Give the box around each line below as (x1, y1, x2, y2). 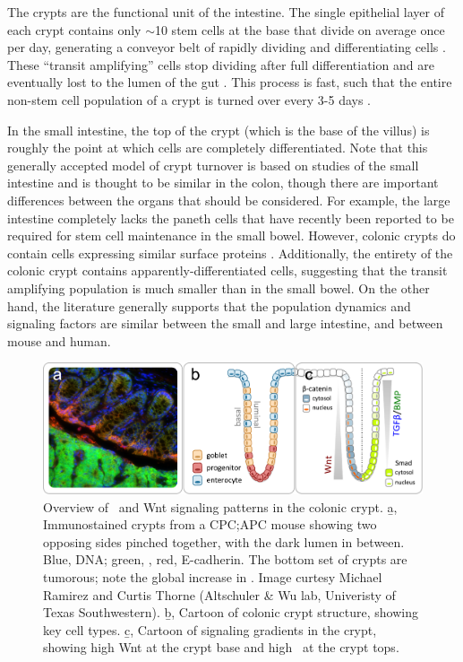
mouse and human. (7, 331, 111, 350)
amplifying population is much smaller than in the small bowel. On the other (7, 278, 430, 297)
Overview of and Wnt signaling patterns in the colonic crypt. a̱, (43, 497, 398, 516)
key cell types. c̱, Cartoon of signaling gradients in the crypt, (43, 620, 377, 639)
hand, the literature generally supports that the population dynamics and (7, 296, 411, 315)
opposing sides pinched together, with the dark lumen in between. (43, 532, 405, 551)
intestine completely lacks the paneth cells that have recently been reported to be (7, 208, 454, 227)
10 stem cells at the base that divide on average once (154, 20, 445, 39)
